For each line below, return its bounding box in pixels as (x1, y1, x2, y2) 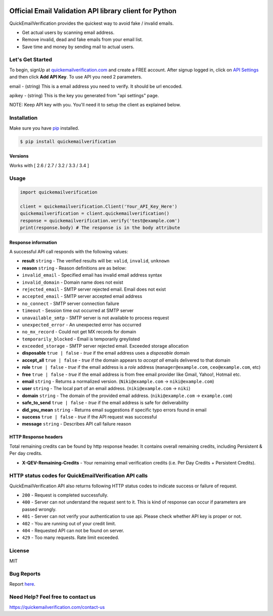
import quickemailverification (20, 189, 98, 195)
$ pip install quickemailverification (20, 138, 116, 144)
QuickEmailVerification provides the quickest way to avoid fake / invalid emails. (9, 20, 174, 26)
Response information (9, 239, 58, 245)
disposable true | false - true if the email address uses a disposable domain (22, 350, 190, 356)
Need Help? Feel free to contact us (9, 593, 96, 600)
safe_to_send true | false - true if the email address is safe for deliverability (22, 400, 189, 406)
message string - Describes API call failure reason (22, 421, 131, 427)
